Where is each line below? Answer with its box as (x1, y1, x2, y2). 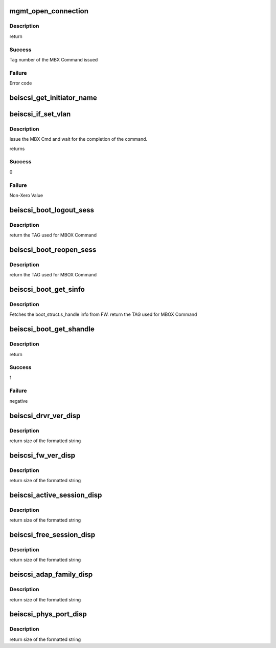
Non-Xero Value (9, 192, 43, 198)
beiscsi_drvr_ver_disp (9, 411, 81, 420)
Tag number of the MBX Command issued (9, 56, 98, 62)
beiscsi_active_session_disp (9, 490, 102, 499)
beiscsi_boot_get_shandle (9, 325, 95, 334)
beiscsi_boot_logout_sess (9, 205, 95, 214)
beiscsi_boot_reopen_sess (9, 245, 97, 254)
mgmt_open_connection (9, 7, 89, 15)
